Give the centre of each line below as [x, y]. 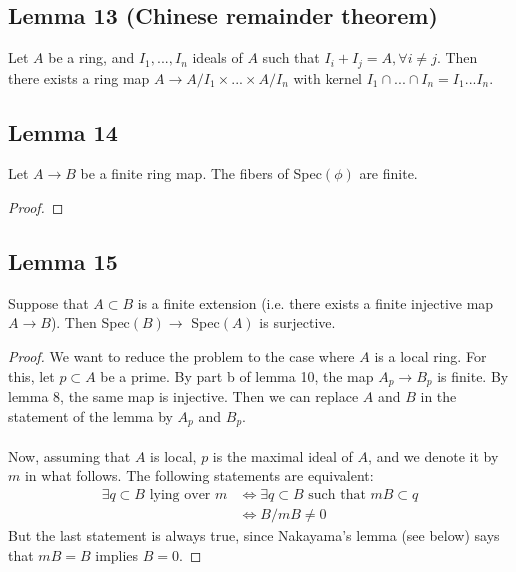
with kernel [327, 77]
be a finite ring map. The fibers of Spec [201, 173]
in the [438, 396]
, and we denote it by [433, 455]
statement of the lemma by [90, 415]
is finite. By [473, 375]
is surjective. [297, 322]
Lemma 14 [63, 131]
